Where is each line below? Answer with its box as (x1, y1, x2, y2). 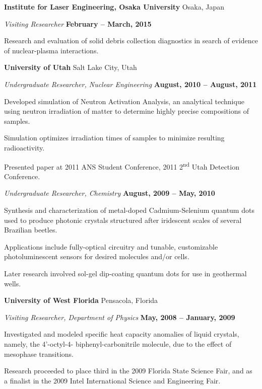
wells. (4, 278, 21, 288)
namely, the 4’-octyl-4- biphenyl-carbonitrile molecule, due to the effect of (4, 338, 232, 349)
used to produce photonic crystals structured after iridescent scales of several (4, 214, 242, 225)
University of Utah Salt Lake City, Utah (4, 62, 137, 72)
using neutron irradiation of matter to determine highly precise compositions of (4, 106, 249, 116)
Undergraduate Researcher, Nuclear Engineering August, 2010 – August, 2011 (4, 79, 257, 89)
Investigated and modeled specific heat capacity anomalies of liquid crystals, (4, 329, 239, 339)
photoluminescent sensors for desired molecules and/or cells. (4, 251, 189, 262)
